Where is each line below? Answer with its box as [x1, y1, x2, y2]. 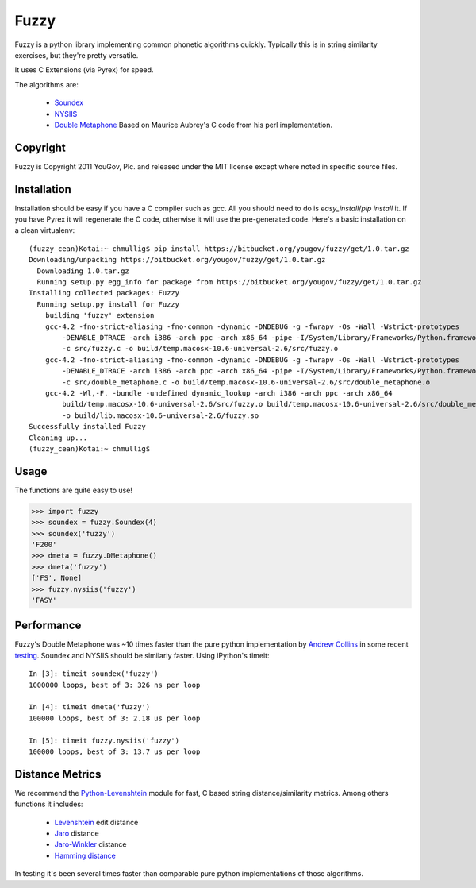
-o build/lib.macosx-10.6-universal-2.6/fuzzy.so [62, 411, 259, 420]
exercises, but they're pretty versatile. [14, 50, 139, 60]
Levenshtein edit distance [54, 817, 139, 827]
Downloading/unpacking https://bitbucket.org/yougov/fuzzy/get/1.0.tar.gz [29, 255, 326, 264]
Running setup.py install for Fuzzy [36, 299, 180, 309]
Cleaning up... [29, 433, 88, 442]
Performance [14, 619, 82, 632]
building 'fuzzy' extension [44, 311, 155, 320]
